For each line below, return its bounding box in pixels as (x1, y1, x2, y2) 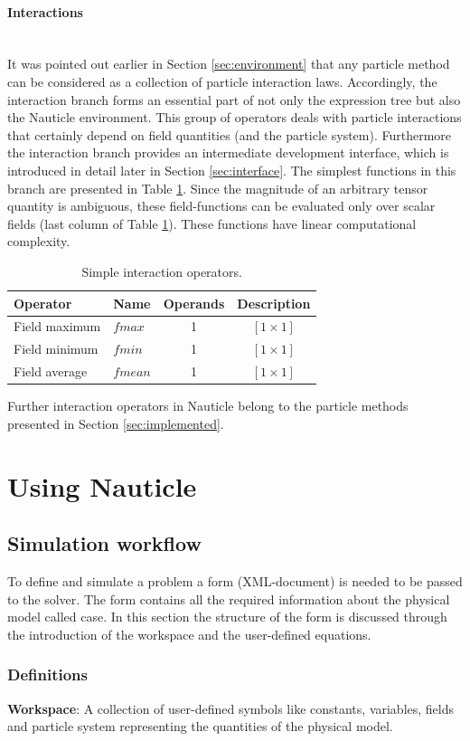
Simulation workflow (7, 529, 202, 557)
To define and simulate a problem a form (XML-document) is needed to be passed (7, 571, 463, 590)
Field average (14, 362, 88, 381)
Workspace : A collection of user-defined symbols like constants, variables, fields (7, 698, 455, 717)
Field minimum (14, 339, 99, 358)
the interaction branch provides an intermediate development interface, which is (7, 143, 449, 162)
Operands (163, 293, 225, 312)
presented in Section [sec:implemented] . (7, 413, 224, 432)
